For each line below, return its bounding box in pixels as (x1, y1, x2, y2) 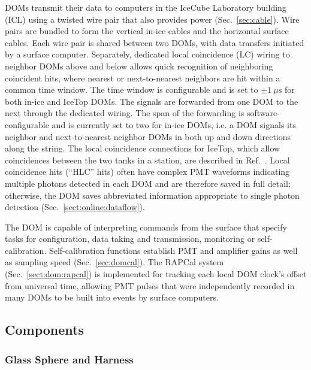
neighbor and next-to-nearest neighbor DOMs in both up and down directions (5, 130, 291, 142)
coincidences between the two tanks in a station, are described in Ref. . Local (5, 153, 290, 166)
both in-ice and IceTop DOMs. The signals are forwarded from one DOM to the (5, 95, 298, 107)
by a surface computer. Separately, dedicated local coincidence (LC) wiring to (5, 48, 290, 60)
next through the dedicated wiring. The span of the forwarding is (5, 107, 244, 119)
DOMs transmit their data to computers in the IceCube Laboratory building (5, 1, 286, 13)
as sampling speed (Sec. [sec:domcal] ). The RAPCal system (5, 256, 224, 268)
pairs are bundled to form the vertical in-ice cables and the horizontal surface (5, 25, 289, 37)
